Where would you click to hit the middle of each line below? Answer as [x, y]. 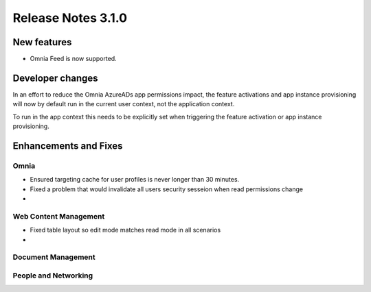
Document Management [54, 257]
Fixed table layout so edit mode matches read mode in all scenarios [125, 230]
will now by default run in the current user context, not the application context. [124, 104]
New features [42, 42]
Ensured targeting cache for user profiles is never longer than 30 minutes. [135, 180]
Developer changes [56, 78]
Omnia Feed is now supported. [73, 59]
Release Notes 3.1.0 [70, 18]
